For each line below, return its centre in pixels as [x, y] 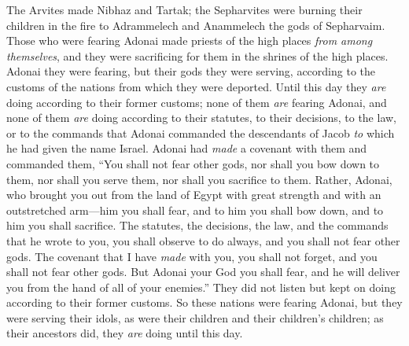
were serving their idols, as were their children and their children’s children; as [195, 317]
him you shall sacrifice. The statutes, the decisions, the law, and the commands [197, 225]
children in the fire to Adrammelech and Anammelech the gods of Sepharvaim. [196, 25]
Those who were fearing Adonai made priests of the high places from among [190, 40]
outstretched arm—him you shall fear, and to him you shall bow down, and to [195, 210]
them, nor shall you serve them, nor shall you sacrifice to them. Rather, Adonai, [199, 179]
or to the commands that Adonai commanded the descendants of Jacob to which [201, 133]
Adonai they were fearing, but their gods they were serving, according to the [191, 71]
